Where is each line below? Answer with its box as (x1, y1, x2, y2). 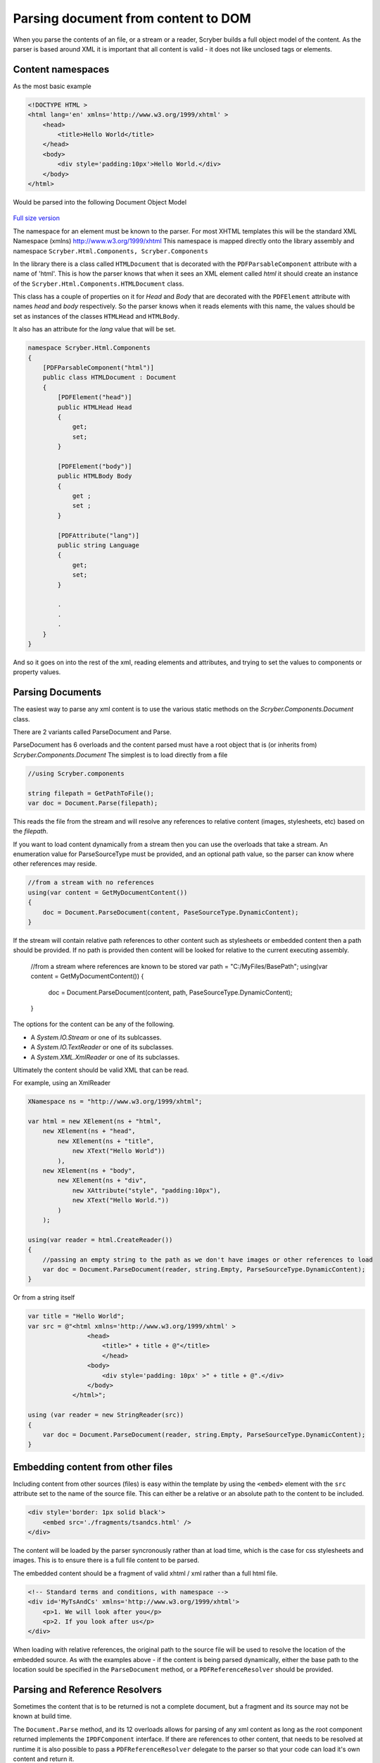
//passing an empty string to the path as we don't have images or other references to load (42, 1255, 373, 1264)
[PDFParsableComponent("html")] (42, 364, 155, 372)
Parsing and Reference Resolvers (13, 1683, 162, 1695)
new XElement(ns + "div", (57, 1176, 147, 1185)
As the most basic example (13, 82, 91, 90)
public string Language (57, 542, 140, 549)
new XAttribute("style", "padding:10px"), (72, 1186, 221, 1195)
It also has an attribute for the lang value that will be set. (13, 325, 176, 334)
